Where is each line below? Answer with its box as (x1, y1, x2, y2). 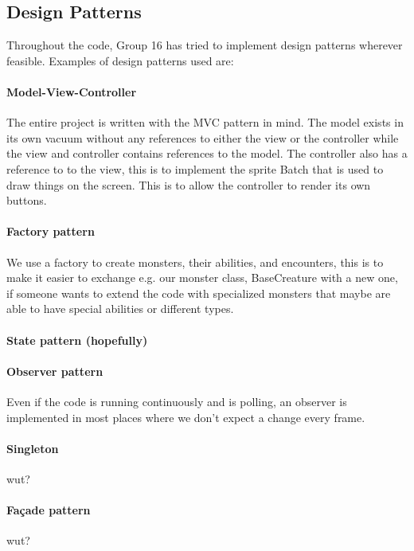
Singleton (6, 440, 59, 456)
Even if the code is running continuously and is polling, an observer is (6, 393, 347, 409)
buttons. (6, 192, 47, 209)
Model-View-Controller (6, 83, 137, 100)
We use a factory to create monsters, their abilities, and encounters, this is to (6, 253, 384, 270)
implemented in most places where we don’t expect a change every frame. (6, 408, 365, 425)
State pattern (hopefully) (6, 331, 148, 348)
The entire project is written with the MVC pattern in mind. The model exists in (6, 114, 404, 131)
